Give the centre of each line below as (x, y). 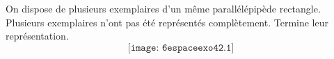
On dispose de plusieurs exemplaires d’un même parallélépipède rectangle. (163, 8)
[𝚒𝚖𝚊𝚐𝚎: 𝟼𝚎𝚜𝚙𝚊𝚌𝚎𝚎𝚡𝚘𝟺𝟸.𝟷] (181, 48)
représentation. (37, 36)
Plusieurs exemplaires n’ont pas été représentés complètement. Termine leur (167, 22)
